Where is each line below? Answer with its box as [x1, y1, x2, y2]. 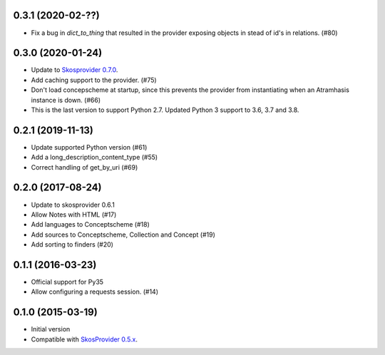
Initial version [31, 325, 71, 334]
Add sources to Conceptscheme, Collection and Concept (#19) [31, 230, 215, 239]
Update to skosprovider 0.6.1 [31, 200, 115, 209]
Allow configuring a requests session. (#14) [31, 287, 159, 296]
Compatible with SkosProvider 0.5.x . [31, 335, 138, 344]
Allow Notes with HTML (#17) [31, 210, 117, 219]
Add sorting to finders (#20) [31, 240, 114, 249]
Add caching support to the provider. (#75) [31, 76, 157, 84]
